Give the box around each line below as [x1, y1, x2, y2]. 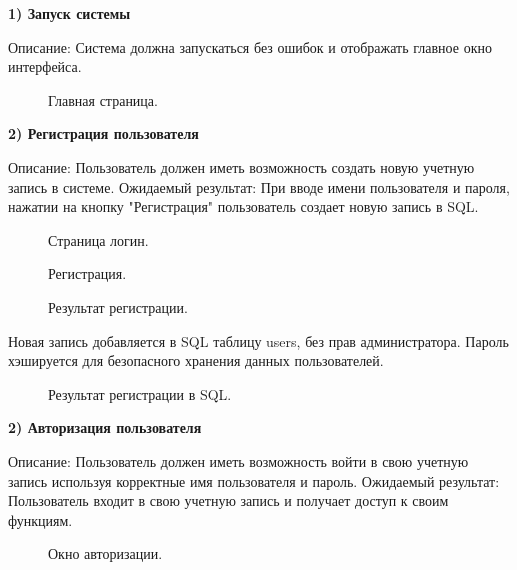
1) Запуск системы [8, 3, 131, 23]
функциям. [8, 509, 73, 530]
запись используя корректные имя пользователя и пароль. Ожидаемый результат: [8, 470, 500, 491]
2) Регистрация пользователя [8, 123, 199, 144]
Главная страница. [48, 89, 158, 110]
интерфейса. [8, 56, 82, 77]
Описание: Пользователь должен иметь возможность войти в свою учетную [8, 450, 469, 471]
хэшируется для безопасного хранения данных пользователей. [8, 350, 384, 371]
